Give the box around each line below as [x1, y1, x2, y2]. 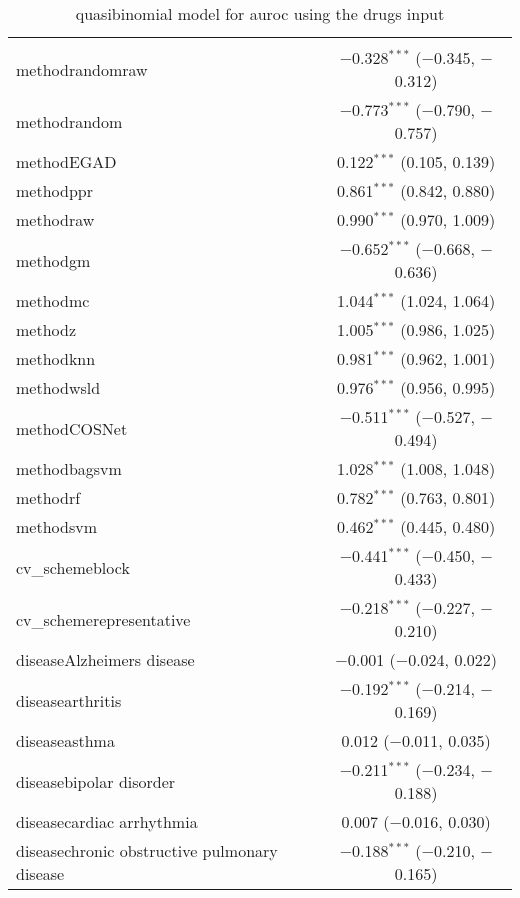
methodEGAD [16, 150, 117, 173]
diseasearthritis [16, 688, 122, 712]
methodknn [16, 347, 96, 370]
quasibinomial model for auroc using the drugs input [75, 2, 445, 25]
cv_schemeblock [16, 555, 130, 579]
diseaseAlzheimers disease [16, 648, 195, 671]
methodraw [16, 208, 95, 231]
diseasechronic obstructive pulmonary [16, 839, 278, 862]
